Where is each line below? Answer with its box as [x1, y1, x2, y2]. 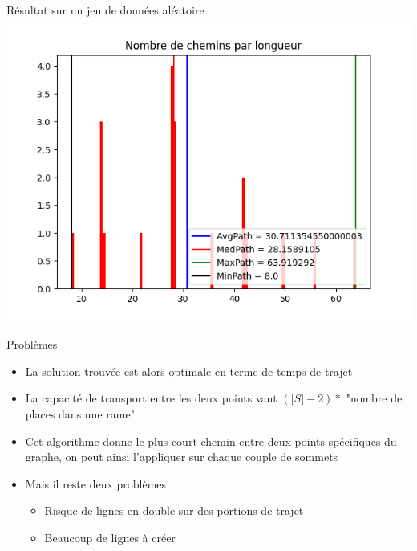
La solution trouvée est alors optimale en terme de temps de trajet [25, 362, 353, 379]
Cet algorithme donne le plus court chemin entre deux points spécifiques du [25, 432, 397, 449]
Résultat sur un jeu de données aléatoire [6, 2, 204, 18]
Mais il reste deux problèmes [25, 475, 167, 492]
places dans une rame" [25, 405, 135, 422]
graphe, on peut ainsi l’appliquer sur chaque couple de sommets [25, 448, 338, 465]
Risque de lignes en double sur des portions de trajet [44, 502, 304, 519]
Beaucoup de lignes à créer [44, 529, 176, 545]
